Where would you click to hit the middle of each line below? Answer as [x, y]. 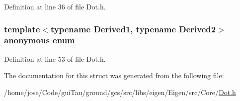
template [22, 29]
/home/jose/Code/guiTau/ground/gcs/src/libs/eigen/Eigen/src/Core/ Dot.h [120, 92]
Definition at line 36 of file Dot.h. [55, 6]
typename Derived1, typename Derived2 [133, 29]
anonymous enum [40, 40]
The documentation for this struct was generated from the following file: [114, 75]
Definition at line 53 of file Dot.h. [55, 58]
